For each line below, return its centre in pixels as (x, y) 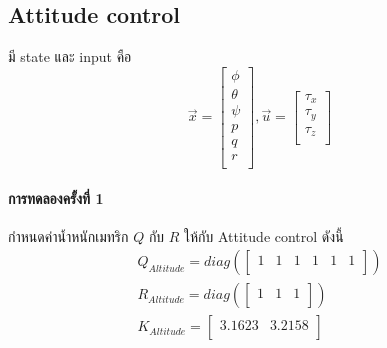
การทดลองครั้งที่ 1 (56, 197)
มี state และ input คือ (70, 56)
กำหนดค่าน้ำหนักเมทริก (68, 235)
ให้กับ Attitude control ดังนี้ (264, 235)
